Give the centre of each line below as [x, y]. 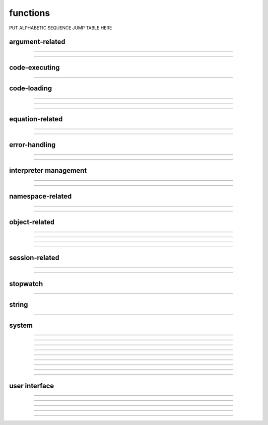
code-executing [34, 68]
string [19, 305]
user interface [32, 386]
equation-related [36, 119]
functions [30, 13]
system [21, 325]
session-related [34, 258]
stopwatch [26, 284]
